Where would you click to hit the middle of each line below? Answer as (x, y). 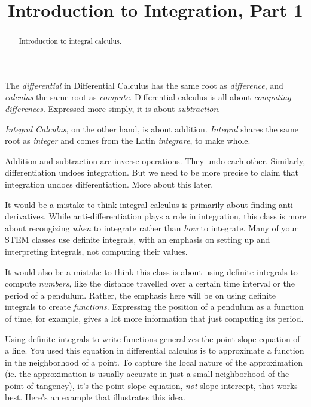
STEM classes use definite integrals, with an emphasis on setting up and (138, 239)
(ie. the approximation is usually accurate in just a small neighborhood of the (147, 374)
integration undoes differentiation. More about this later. (109, 184)
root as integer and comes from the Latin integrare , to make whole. (128, 141)
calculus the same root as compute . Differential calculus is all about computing (148, 97)
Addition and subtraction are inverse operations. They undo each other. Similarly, (155, 160)
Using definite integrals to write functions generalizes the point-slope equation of (153, 338)
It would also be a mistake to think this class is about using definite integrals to (151, 271)
